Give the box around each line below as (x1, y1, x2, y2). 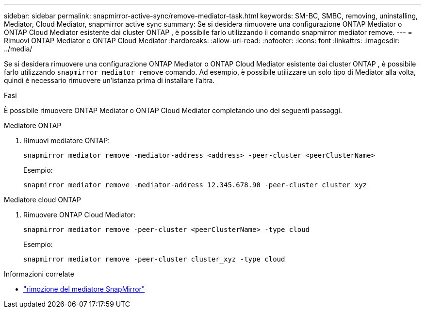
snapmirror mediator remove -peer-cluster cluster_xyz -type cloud (23, 255, 285, 263)
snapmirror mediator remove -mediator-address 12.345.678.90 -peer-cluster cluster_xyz (23, 181, 367, 189)
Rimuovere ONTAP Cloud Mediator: (23, 211, 136, 219)
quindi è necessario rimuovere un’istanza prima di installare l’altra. (4, 76, 215, 84)
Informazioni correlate (4, 270, 74, 278)
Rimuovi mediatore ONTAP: (23, 136, 110, 145)
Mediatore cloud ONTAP (4, 196, 81, 204)
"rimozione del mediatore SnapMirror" (23, 285, 145, 293)
